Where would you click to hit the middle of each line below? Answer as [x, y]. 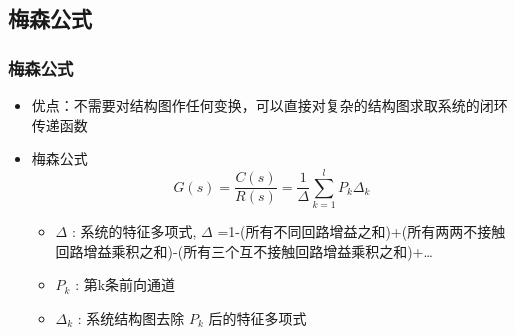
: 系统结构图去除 [131, 317]
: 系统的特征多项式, [134, 230]
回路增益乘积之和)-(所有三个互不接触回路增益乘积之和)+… [244, 250]
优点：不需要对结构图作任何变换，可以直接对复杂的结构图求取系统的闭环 [269, 105]
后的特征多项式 [257, 317]
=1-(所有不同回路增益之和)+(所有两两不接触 [361, 230]
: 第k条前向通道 [125, 284]
